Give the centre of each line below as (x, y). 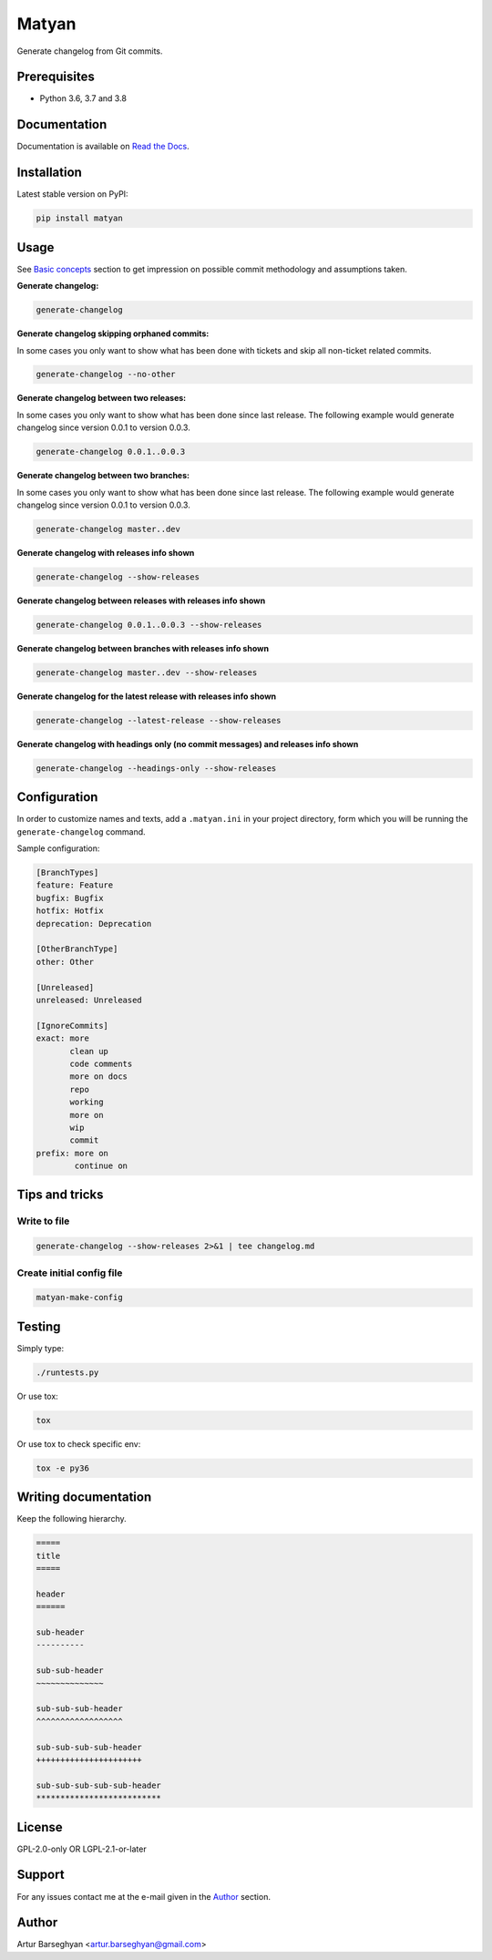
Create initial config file (70, 1273)
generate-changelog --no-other (106, 375)
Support (41, 1875)
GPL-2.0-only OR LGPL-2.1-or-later (82, 1849)
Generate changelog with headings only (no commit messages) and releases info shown (188, 744)
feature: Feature (75, 885)
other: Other (65, 962)
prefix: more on (72, 1153)
